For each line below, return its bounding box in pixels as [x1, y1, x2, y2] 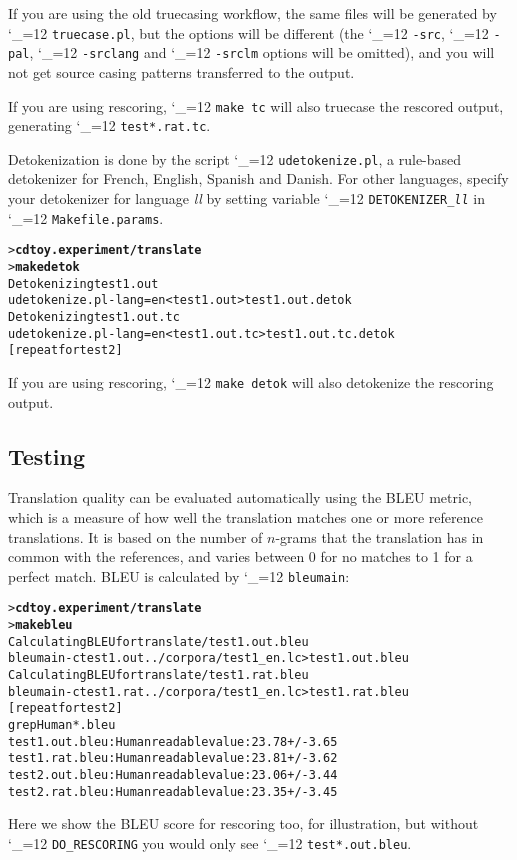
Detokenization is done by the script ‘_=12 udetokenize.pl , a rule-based [8, 148, 462, 169]
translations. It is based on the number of [8, 526, 263, 547]
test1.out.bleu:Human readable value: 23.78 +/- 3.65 [8, 734, 338, 749]
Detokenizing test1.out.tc [8, 310, 180, 324]
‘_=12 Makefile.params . [8, 207, 164, 228]
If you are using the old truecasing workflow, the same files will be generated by [8, 3, 497, 23]
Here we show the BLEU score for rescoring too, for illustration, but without [8, 813, 479, 834]
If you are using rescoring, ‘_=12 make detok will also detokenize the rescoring [8, 371, 494, 392]
